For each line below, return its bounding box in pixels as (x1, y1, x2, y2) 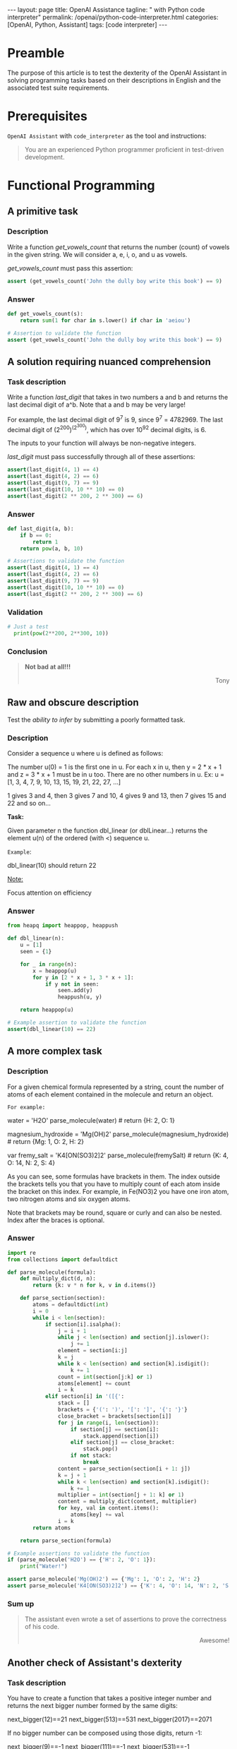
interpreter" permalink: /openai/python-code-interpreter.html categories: (7, 13, 219, 21)
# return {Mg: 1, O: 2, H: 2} (7, 1137, 85, 1145)
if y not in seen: (44, 980, 99, 988)
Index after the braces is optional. (7, 1216, 105, 1224)
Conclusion (7, 646, 48, 656)
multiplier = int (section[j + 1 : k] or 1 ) (57, 1491, 185, 1498)
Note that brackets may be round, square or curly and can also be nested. (7, 1208, 222, 1217)
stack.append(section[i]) (83, 1432, 159, 1440)
